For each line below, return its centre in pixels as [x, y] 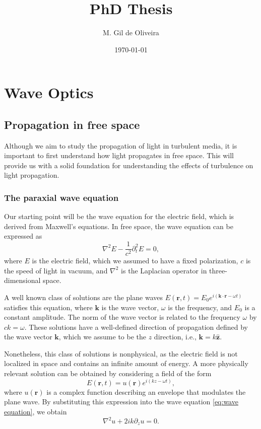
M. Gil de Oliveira [131, 32]
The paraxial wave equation [61, 197]
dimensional [22, 280]
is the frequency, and [200, 307]
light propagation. [32, 175]
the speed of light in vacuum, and [56, 270]
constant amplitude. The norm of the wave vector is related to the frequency [122, 317]
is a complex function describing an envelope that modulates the [146, 391]
